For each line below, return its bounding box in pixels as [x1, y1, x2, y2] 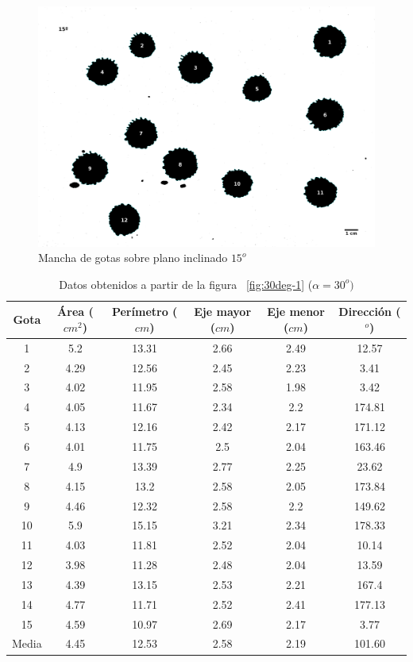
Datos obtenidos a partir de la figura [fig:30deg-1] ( [59, 275, 313, 292]
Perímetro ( [111, 303, 178, 320]
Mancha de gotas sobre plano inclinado [38, 249, 228, 266]
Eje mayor [194, 303, 252, 320]
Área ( [57, 303, 94, 320]
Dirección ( [338, 303, 401, 320]
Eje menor [267, 303, 325, 320]
